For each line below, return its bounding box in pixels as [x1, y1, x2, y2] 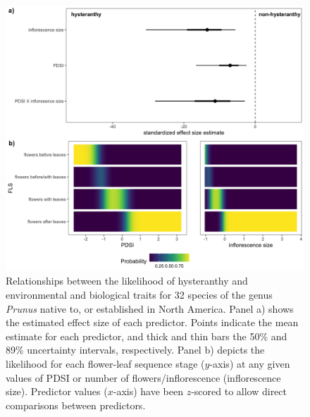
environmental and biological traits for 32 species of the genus [6, 287, 273, 301]
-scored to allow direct [191, 384, 287, 399]
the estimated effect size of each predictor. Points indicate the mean [6, 315, 299, 330]
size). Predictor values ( [6, 384, 108, 399]
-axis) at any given [209, 356, 290, 371]
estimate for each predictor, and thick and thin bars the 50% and [6, 328, 287, 343]
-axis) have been [113, 384, 183, 399]
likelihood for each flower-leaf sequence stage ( [6, 356, 205, 371]
